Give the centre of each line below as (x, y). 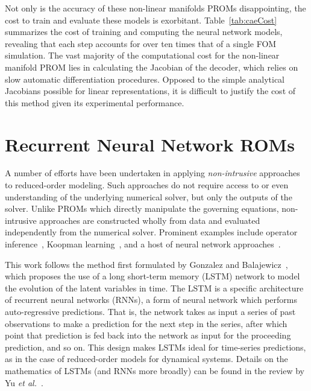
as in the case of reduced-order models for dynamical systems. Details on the (146, 359)
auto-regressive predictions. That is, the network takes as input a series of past (150, 311)
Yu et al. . (24, 382)
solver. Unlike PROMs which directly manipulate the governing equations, (142, 208)
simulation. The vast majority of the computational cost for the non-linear (142, 55)
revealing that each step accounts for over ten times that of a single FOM (141, 43)
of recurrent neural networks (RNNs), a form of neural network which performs (151, 300)
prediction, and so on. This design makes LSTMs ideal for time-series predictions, (155, 347)
